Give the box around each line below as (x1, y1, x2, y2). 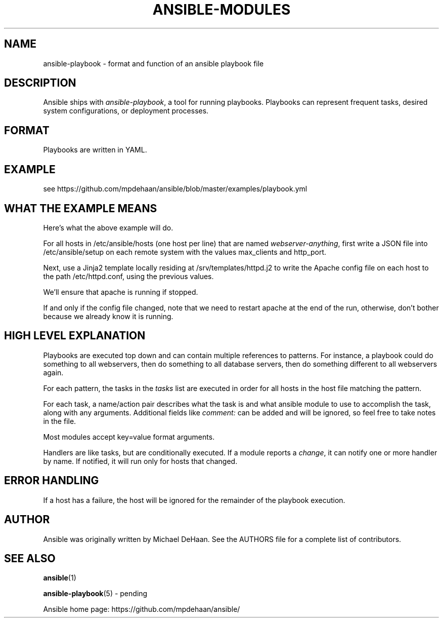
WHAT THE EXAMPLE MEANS (4, 202, 157, 215)
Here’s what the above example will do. (43, 223, 173, 232)
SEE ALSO (4, 552, 56, 565)
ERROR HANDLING (4, 474, 99, 487)
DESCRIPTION (4, 76, 76, 90)
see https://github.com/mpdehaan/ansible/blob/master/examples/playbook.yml (43, 184, 307, 193)
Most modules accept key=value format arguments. (43, 432, 215, 441)
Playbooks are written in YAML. (43, 145, 147, 154)
